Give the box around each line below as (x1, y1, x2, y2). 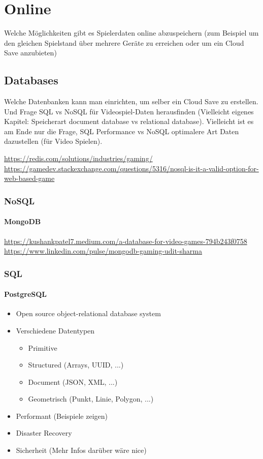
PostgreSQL (4, 289, 47, 299)
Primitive (28, 342, 57, 353)
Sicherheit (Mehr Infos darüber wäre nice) (16, 445, 147, 455)
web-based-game (4, 173, 55, 183)
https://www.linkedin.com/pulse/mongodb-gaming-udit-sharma (4, 246, 202, 256)
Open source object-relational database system (16, 308, 161, 319)
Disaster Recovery (16, 427, 72, 438)
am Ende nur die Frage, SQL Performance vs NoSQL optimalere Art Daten (4, 126, 239, 136)
